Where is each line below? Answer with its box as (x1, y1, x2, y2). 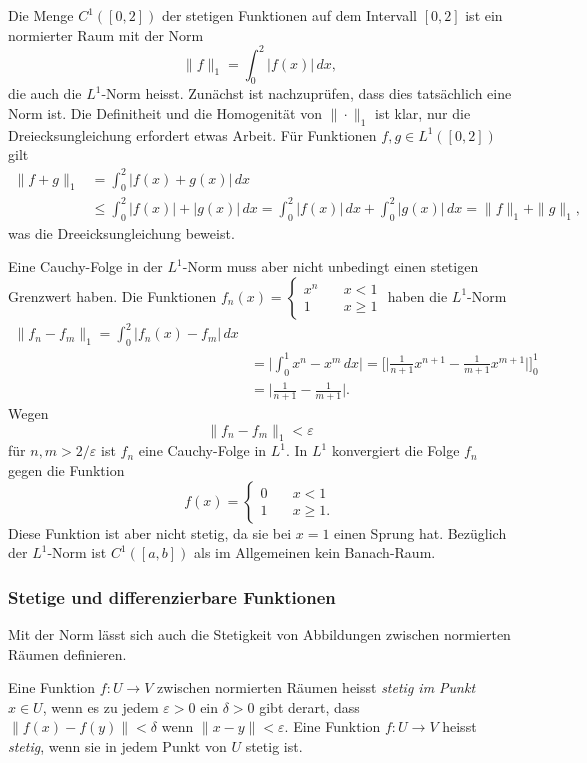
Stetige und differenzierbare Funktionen (8, 584, 336, 609)
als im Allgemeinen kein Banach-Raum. (194, 542, 436, 563)
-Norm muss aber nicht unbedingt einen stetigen (182, 256, 479, 277)
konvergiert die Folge (331, 440, 460, 461)
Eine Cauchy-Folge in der (8, 256, 163, 277)
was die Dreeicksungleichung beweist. (8, 222, 235, 243)
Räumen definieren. (8, 643, 127, 664)
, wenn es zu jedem (42, 696, 159, 717)
